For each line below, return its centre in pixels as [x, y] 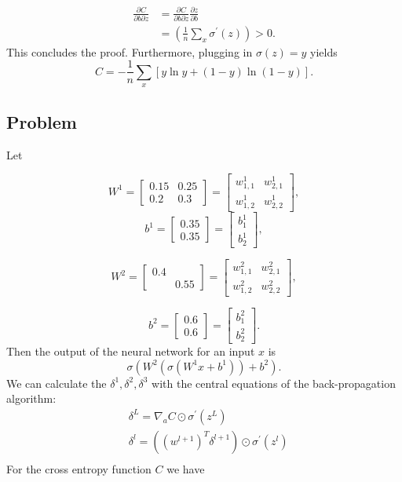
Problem [42, 121]
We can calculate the [57, 383]
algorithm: [31, 398]
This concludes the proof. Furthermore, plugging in [130, 51]
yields [324, 51]
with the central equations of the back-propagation [274, 383]
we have [186, 469]
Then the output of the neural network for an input [131, 351]
